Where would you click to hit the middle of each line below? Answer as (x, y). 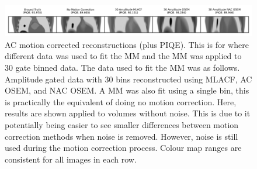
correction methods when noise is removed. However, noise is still (121, 136)
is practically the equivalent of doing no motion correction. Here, (121, 101)
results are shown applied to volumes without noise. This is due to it (128, 113)
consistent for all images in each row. (71, 159)
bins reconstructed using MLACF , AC (184, 79)
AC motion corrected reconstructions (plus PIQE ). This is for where (127, 44)
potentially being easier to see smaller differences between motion (122, 124)
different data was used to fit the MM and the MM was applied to (123, 56)
